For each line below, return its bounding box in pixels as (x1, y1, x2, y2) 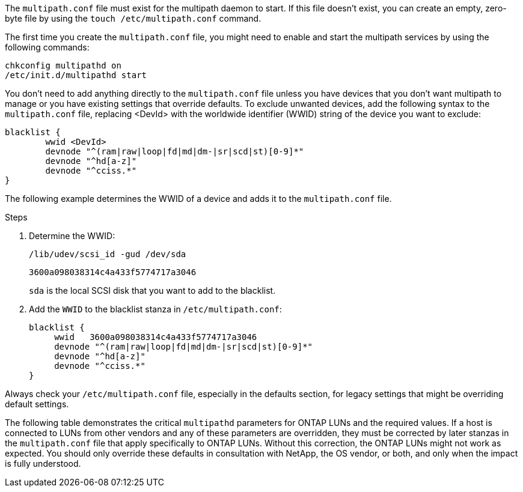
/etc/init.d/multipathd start (5, 70, 147, 80)
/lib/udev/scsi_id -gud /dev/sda (29, 249, 186, 259)
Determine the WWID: (29, 231, 115, 241)
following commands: (5, 42, 90, 52)
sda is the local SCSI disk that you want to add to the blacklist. (29, 285, 276, 296)
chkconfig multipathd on (5, 61, 121, 70)
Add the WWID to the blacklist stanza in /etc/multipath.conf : (29, 304, 282, 314)
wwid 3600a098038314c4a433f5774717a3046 (54, 332, 257, 342)
